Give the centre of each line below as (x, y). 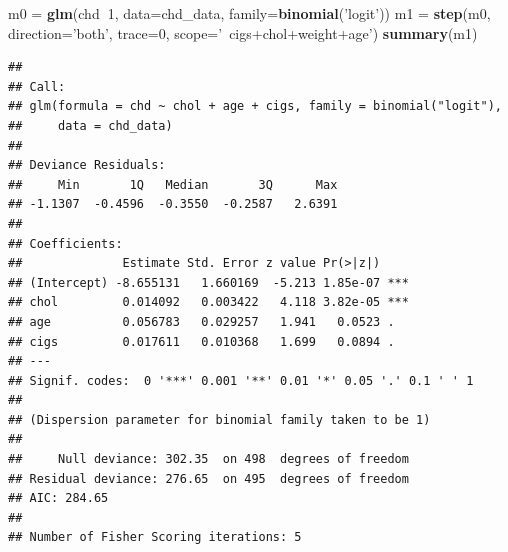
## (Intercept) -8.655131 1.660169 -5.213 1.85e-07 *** (208, 282)
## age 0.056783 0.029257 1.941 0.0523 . (201, 321)
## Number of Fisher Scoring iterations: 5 (155, 537)
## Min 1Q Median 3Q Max (173, 184)
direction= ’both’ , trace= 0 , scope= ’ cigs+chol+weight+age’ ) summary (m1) (243, 32)
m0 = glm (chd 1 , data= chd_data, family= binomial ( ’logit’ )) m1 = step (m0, (249, 13)
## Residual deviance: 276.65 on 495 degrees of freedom (208, 478)
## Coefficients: (65, 243)
